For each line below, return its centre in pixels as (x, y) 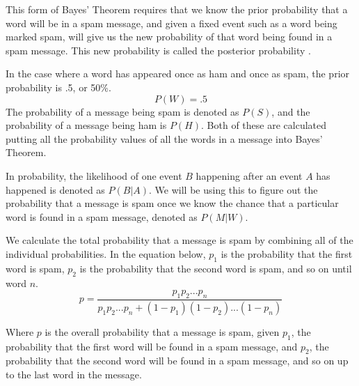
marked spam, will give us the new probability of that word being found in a (169, 37)
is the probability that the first (287, 253)
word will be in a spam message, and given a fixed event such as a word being (171, 23)
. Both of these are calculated (264, 125)
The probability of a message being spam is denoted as (122, 111)
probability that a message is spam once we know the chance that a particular (172, 203)
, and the (291, 111)
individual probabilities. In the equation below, (106, 253)
